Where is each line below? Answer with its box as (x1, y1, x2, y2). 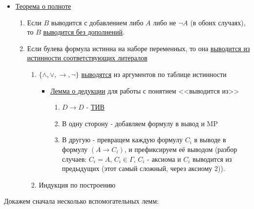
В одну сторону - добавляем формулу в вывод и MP (62, 118, 218, 128)
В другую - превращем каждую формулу (62, 134, 183, 145)
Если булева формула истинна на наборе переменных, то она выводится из (27, 43, 250, 53)
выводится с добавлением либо (51, 17, 144, 27)
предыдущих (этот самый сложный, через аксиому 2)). (62, 163, 225, 173)
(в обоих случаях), (190, 17, 246, 27)
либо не (153, 17, 176, 27)
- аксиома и (147, 153, 181, 164)
